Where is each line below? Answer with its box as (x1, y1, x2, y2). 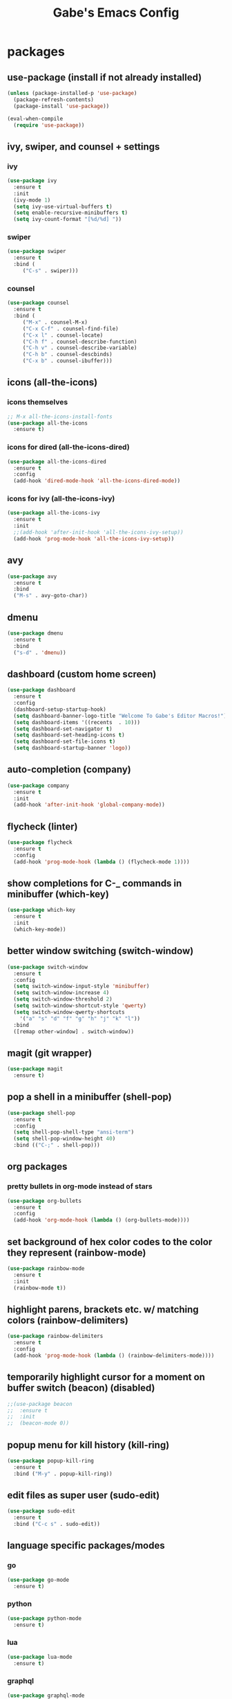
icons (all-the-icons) (7, 376, 98, 389)
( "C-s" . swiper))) (22, 267, 79, 274)
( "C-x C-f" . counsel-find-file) (22, 325, 119, 332)
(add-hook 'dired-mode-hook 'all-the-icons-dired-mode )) (13, 477, 181, 484)
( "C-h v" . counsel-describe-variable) (22, 344, 137, 351)
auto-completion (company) (7, 764, 131, 775)
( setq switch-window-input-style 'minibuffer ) (13, 983, 150, 990)
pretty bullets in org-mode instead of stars (7, 1181, 153, 1191)
